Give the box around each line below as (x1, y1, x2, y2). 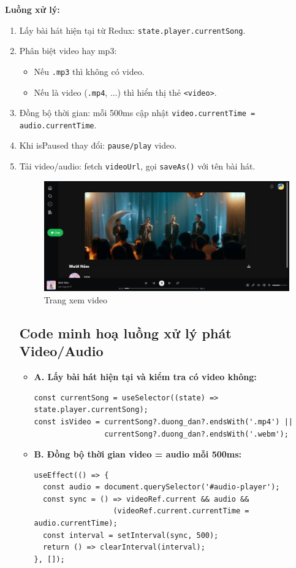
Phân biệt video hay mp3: (19, 44, 117, 57)
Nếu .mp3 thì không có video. (34, 64, 145, 77)
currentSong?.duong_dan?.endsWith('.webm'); (104, 429, 289, 438)
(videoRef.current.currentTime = (113, 507, 249, 516)
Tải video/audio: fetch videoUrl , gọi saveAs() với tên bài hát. (19, 160, 256, 173)
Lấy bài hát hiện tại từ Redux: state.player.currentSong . (19, 23, 246, 36)
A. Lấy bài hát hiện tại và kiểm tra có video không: (34, 370, 257, 383)
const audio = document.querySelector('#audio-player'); (42, 483, 280, 492)
